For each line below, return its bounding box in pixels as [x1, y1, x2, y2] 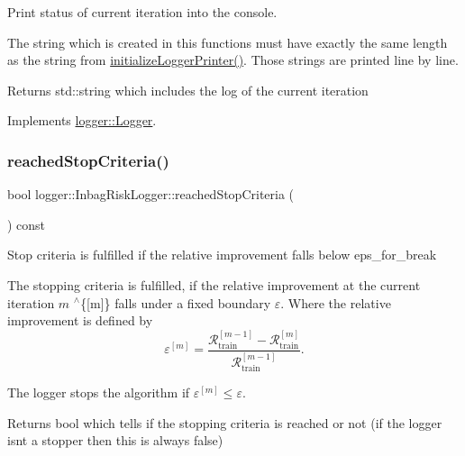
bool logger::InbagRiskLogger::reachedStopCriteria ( [7, 185, 295, 204]
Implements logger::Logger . [7, 111, 157, 130]
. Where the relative [280, 293, 391, 312]
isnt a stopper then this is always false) [7, 431, 223, 450]
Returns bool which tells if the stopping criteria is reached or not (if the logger [7, 413, 442, 432]
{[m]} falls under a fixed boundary [80, 293, 271, 312]
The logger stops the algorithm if [7, 383, 190, 402]
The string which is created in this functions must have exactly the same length [7, 32, 448, 51]
